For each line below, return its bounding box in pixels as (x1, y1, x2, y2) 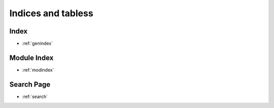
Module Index (9, 53, 54, 62)
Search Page (9, 80, 51, 89)
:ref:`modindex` (22, 66, 54, 73)
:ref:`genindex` (22, 41, 53, 47)
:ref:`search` (22, 93, 48, 99)
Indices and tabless (9, 8, 93, 19)
